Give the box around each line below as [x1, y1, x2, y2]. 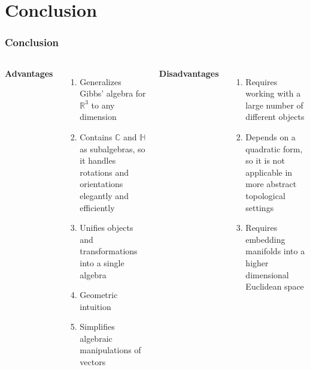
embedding [245, 233, 285, 245]
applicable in [245, 166, 293, 178]
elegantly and [80, 189, 129, 201]
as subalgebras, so [80, 142, 145, 155]
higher [245, 256, 269, 269]
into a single [80, 256, 124, 269]
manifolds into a [245, 245, 305, 257]
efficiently [80, 201, 115, 213]
